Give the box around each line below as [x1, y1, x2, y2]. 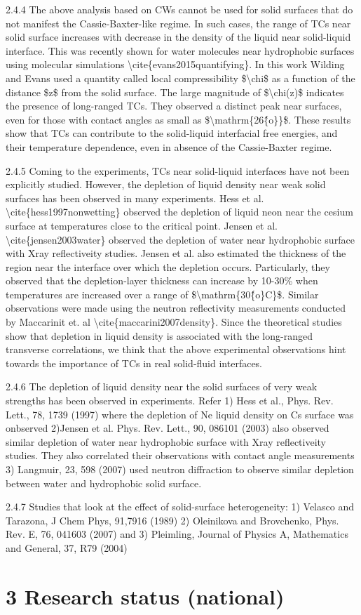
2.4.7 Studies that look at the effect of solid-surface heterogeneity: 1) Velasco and [6, 499, 354, 514]
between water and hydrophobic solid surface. [6, 475, 202, 490]
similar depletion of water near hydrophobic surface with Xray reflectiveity [6, 434, 327, 449]
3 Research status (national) [6, 581, 285, 610]
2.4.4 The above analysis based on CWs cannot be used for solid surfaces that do [6, 2, 353, 16]
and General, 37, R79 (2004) [6, 540, 128, 555]
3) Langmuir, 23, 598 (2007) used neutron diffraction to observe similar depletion [6, 462, 354, 476]
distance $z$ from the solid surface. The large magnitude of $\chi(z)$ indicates [6, 84, 344, 99]
